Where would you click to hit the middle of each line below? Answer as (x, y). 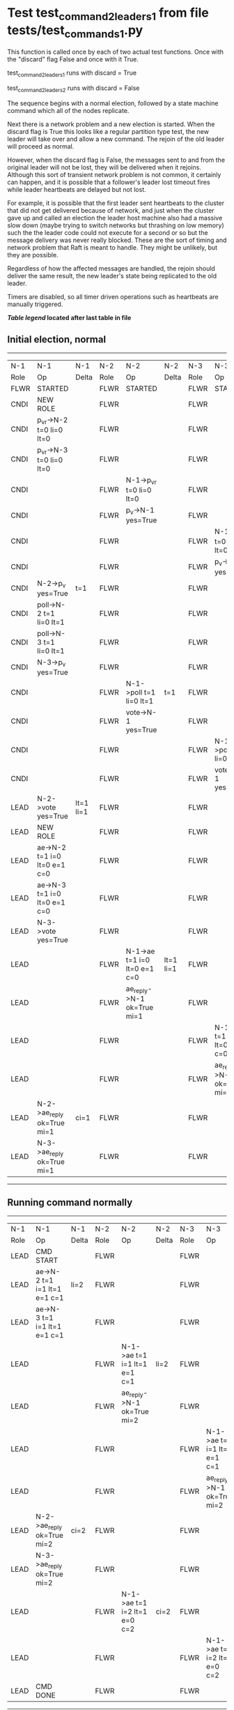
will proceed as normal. (41, 146)
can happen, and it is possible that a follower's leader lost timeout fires (109, 182)
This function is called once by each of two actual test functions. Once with (116, 52)
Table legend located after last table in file (69, 317)
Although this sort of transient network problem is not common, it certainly (114, 174)
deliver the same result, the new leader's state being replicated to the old (112, 275)
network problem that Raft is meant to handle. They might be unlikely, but (112, 247)
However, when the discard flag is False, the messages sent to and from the (116, 160)
